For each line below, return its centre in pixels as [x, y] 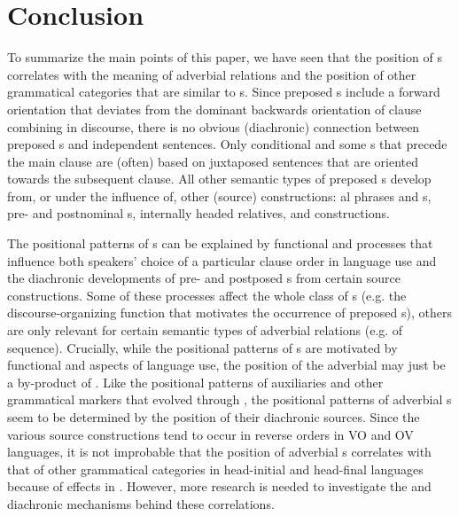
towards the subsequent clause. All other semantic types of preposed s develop [219, 179]
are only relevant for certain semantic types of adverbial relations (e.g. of [205, 330]
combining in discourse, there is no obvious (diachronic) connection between [214, 126]
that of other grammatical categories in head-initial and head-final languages [215, 469]
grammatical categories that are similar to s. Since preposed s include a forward [224, 92]
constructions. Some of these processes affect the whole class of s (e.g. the [207, 295]
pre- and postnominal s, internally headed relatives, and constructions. [198, 213]
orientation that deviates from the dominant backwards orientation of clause [214, 109]
